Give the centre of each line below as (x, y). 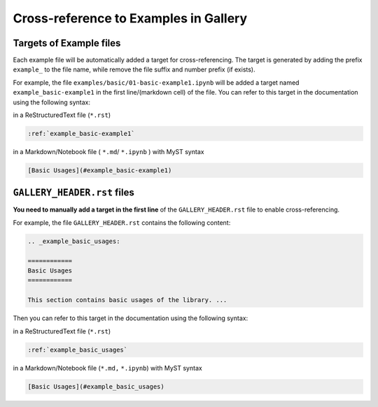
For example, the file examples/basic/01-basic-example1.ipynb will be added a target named (156, 82)
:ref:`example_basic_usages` (78, 350)
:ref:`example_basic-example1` (82, 133)
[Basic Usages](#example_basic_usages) (96, 386)
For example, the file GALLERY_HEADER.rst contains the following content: (122, 222)
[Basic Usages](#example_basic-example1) (100, 170)
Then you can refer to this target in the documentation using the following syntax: (131, 318)
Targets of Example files (67, 43)
